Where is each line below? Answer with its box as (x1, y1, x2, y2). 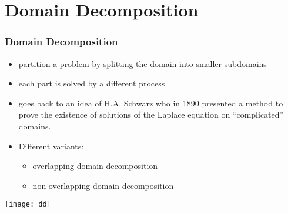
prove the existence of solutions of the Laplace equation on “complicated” (18, 108, 284, 121)
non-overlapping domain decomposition (32, 179, 174, 191)
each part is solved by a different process (18, 77, 165, 89)
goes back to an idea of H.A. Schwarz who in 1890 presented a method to (18, 96, 283, 109)
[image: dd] (5, 200, 51, 209)
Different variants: (18, 139, 84, 152)
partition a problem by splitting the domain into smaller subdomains (18, 57, 267, 69)
